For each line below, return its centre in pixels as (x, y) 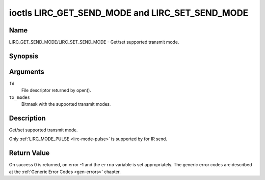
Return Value (29, 153)
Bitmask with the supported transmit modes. (66, 104)
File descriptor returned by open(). (56, 90)
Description (27, 118)
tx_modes (20, 97)
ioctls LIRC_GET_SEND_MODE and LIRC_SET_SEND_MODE (129, 13)
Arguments (27, 72)
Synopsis (24, 56)
